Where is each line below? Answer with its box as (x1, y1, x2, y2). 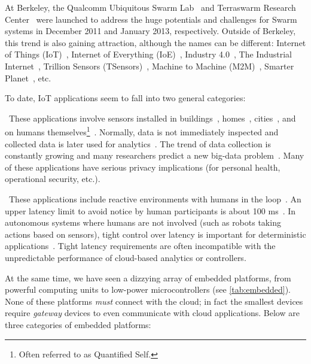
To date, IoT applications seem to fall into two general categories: (5, 92, 246, 104)
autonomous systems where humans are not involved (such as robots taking (5, 216, 281, 229)
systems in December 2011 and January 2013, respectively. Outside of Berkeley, (5, 25, 296, 37)
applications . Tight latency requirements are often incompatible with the (5, 239, 276, 252)
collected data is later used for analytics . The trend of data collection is (5, 137, 271, 150)
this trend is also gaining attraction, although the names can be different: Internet (5, 36, 306, 48)
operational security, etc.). (5, 172, 100, 185)
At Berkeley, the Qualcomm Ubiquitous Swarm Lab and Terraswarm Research (5, 1, 296, 13)
